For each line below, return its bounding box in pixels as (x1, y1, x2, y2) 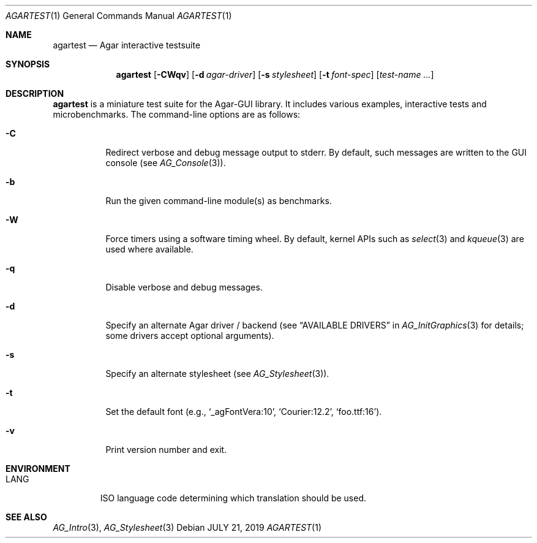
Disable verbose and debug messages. (105, 282, 263, 292)
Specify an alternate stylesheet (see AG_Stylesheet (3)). (105, 368, 329, 379)
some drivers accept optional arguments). (105, 330, 274, 341)
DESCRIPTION (6, 88, 64, 99)
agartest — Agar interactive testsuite (53, 40, 201, 50)
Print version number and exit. (105, 444, 227, 455)
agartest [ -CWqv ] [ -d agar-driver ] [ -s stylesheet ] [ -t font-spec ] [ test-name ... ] (116, 69, 434, 80)
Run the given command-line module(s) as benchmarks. (105, 196, 332, 206)
